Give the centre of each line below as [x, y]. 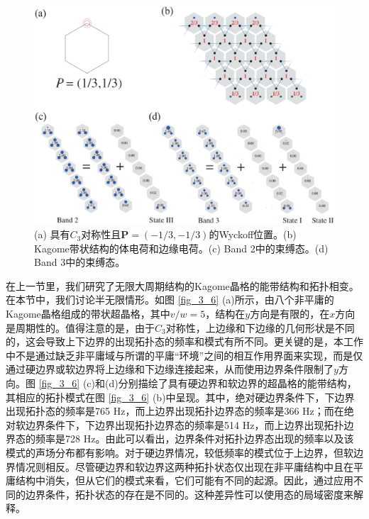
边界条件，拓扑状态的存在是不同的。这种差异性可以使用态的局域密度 [184, 494]
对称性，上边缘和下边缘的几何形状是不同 [260, 327]
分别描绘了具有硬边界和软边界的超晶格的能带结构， [237, 383]
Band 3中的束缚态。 [80, 262]
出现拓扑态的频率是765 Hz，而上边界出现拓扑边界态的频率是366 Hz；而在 [175, 411]
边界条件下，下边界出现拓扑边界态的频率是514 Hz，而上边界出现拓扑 [184, 424]
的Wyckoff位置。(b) [253, 234]
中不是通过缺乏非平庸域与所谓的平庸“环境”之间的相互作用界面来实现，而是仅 [184, 355]
